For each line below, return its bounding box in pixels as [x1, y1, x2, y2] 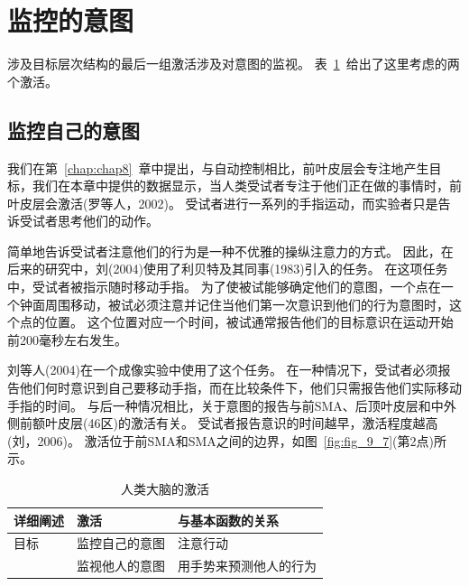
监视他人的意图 [77, 556, 165, 575]
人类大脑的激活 [121, 479, 209, 498]
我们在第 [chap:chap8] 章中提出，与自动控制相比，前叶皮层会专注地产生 [7, 158, 429, 177]
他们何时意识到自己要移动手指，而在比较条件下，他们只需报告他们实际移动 [19, 378, 462, 397]
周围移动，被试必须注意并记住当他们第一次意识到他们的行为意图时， [44, 294, 449, 313]
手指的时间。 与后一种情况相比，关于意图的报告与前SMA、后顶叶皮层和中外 [7, 395, 456, 414]
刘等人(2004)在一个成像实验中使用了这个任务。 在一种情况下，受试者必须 [7, 360, 438, 379]
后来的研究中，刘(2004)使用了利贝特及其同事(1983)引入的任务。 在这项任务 [7, 259, 448, 278]
